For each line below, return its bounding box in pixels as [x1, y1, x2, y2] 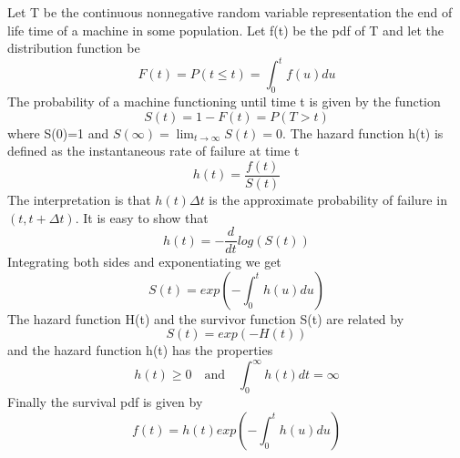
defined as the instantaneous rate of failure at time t [7, 141, 300, 160]
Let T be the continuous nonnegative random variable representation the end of [7, 3, 453, 21]
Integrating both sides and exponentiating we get [7, 252, 281, 271]
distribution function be [7, 38, 140, 57]
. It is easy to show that [75, 208, 209, 227]
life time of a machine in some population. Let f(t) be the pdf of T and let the [7, 20, 444, 39]
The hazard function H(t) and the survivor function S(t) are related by [7, 309, 404, 328]
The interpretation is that [7, 189, 151, 209]
